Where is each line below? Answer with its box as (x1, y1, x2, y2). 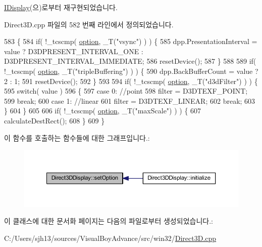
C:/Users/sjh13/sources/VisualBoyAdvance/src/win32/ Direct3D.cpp (4, 232, 217, 243)
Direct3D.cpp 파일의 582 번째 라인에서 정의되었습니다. (4, 19, 174, 29)
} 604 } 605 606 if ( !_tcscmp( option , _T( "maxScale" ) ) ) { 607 (4, 105, 201, 116)
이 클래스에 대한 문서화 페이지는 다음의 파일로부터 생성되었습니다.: (4, 216, 213, 226)
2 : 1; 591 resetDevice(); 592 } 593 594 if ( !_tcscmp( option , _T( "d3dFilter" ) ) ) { (4, 75, 258, 86)
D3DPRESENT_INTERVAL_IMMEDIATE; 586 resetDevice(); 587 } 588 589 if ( (4, 56, 256, 66)
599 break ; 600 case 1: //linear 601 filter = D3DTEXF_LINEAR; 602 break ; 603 (4, 95, 255, 106)
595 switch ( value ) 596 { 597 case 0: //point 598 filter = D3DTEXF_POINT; (4, 86, 248, 96)
